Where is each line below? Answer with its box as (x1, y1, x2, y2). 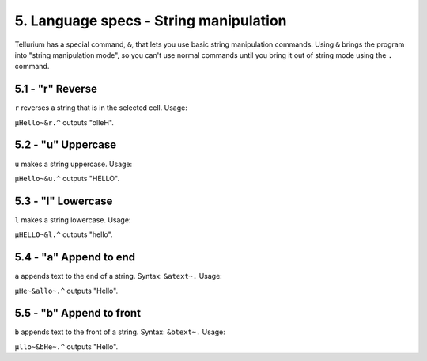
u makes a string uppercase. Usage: (14, 159, 133, 169)
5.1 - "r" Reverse (14, 82, 98, 96)
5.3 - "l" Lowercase (14, 194, 113, 207)
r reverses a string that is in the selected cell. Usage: (14, 103, 187, 112)
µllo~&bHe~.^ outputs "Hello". (14, 341, 119, 351)
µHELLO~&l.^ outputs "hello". (14, 230, 113, 239)
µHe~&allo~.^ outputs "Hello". (14, 286, 119, 295)
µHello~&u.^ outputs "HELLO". (14, 173, 120, 183)
